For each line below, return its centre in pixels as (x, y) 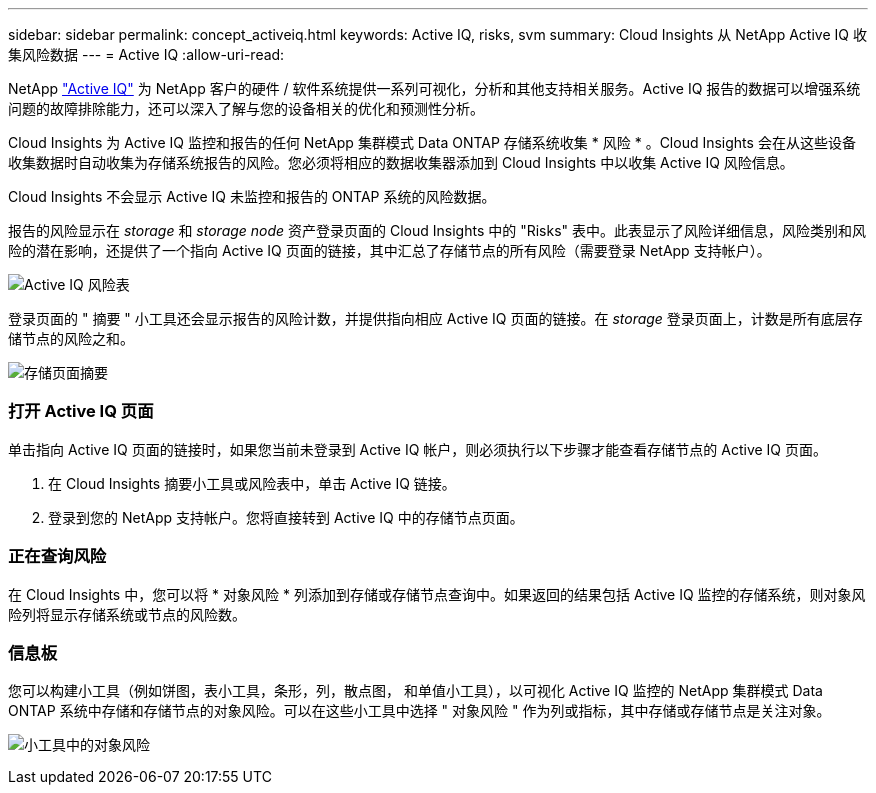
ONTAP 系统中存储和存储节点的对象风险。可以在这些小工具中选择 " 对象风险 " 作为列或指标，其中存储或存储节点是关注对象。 (419, 711)
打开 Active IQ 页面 (81, 411)
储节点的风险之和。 (71, 338)
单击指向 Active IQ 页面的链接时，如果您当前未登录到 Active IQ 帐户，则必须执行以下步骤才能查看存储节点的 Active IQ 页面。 (417, 449)
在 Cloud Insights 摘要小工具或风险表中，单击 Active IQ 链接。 (252, 483)
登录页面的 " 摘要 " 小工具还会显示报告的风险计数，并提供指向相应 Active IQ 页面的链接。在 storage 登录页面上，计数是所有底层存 (435, 318)
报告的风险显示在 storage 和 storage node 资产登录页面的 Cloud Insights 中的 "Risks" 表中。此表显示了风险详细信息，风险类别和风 (437, 230)
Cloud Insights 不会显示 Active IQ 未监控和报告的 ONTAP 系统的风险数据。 (252, 196)
